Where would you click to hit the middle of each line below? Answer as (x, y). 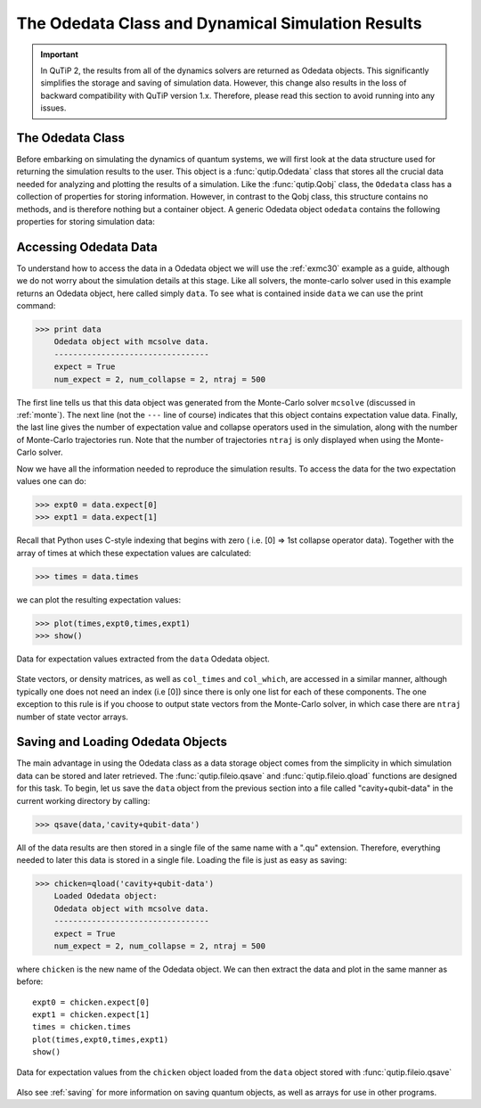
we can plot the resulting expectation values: (99, 599)
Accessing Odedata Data (87, 246)
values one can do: (51, 480)
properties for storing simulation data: (86, 221)
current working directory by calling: (83, 800)
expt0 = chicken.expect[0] (91, 1002)
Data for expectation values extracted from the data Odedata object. (143, 659)
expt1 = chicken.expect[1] (91, 1015)
